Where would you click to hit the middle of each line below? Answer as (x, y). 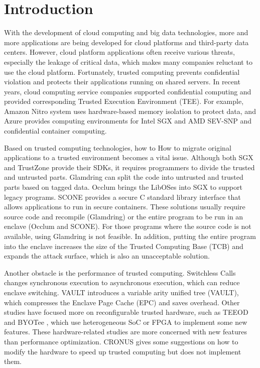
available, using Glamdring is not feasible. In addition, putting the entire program (130, 236)
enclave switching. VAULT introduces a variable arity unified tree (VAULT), (121, 292)
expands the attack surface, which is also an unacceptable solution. (107, 256)
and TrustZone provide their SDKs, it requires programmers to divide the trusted (129, 167)
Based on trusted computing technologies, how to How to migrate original (118, 147)
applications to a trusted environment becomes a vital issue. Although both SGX (129, 157)
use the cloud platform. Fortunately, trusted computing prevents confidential (122, 72)
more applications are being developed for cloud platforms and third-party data (126, 42)
